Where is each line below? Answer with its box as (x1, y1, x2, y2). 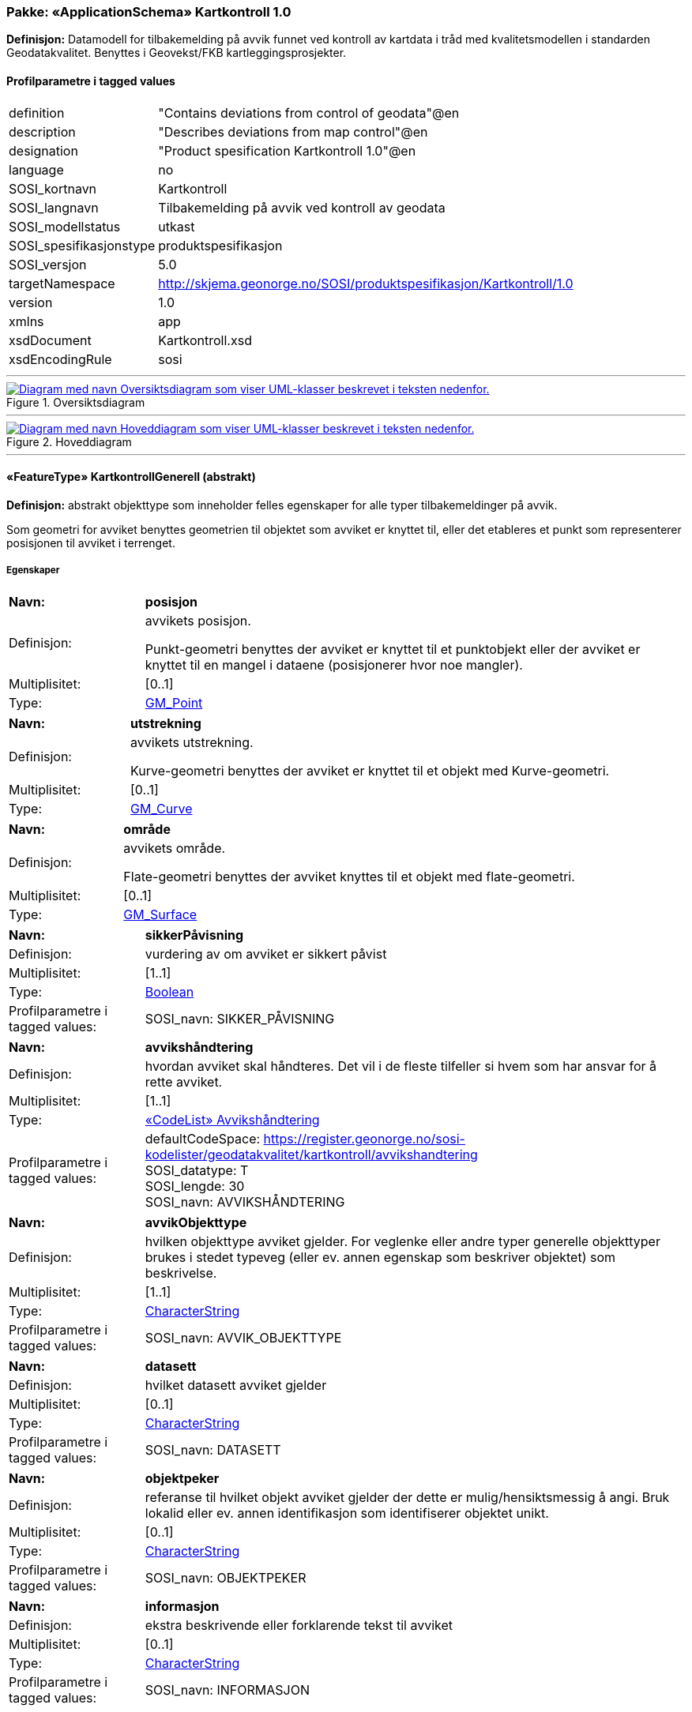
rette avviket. (145, 1073, 223, 1090)
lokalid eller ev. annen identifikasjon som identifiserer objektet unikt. (145, 1504, 549, 1521)
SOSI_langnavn (9, 199, 99, 216)
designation (9, 142, 78, 159)
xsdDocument (9, 332, 92, 348)
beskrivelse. (145, 1264, 217, 1281)
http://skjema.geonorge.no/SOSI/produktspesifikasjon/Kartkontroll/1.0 (158, 275, 574, 291)
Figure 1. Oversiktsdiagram (6, 395, 145, 409)
